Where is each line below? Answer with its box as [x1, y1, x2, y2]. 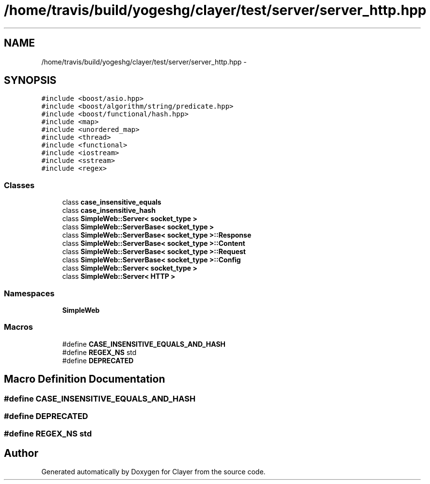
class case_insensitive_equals [62, 198, 161, 207]
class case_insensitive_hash [62, 206, 156, 215]
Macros [4, 322, 33, 332]
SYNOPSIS [4, 74, 57, 87]
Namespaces [4, 288, 55, 298]
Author [4, 447, 38, 459]
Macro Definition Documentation [4, 373, 165, 386]
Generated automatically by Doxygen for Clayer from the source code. [41, 468, 266, 476]
